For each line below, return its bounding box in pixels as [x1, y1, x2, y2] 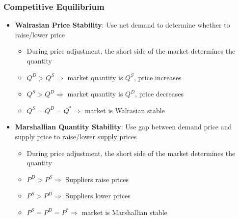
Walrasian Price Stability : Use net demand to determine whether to [15, 20, 230, 30]
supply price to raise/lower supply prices [15, 131, 137, 141]
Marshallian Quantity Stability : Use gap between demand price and [15, 122, 232, 132]
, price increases [133, 72, 182, 82]
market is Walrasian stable [84, 105, 165, 115]
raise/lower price [15, 29, 65, 39]
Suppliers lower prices [65, 190, 131, 201]
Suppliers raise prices [65, 174, 129, 184]
